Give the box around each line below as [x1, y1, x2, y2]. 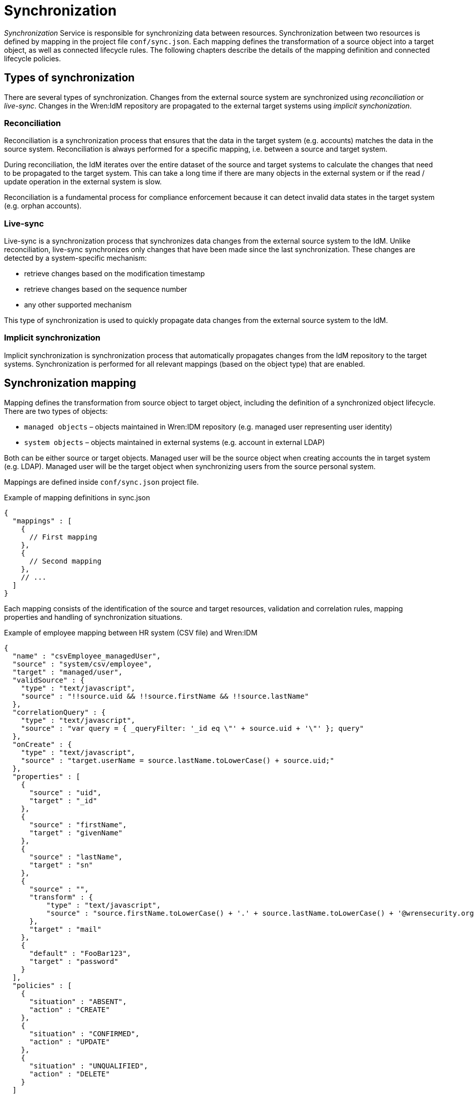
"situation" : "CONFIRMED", [29, 1029, 140, 1038]
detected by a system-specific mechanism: [4, 254, 147, 263]
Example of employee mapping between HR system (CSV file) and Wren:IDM [4, 628, 258, 637]
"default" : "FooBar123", [29, 949, 131, 957]
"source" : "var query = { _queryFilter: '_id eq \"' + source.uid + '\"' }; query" [21, 724, 364, 732]
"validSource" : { [12, 676, 85, 684]
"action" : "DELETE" [29, 1069, 110, 1078]
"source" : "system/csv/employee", [12, 660, 153, 668]
